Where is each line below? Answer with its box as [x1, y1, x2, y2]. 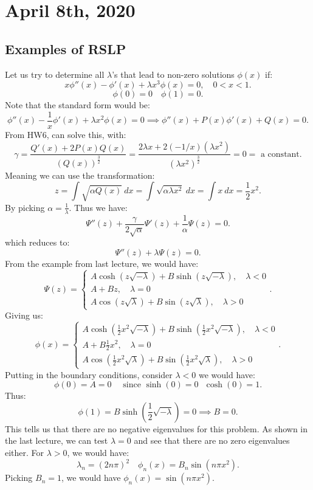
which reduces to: [5, 236, 70, 249]
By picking [5, 201, 45, 213]
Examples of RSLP [5, 39, 126, 58]
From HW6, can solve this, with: [5, 128, 126, 140]
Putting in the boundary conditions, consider [5, 368, 173, 381]
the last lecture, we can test [5, 434, 108, 447]
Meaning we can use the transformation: [5, 168, 155, 181]
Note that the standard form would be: [5, 98, 150, 111]
